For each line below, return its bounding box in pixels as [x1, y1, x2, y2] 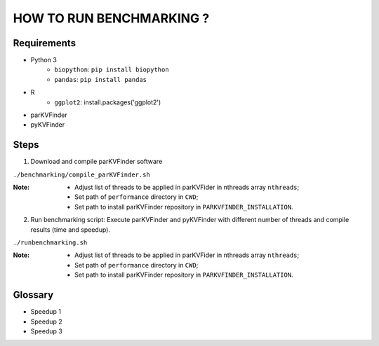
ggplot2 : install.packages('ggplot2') [54, 98, 161, 106]
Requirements [13, 37, 77, 49]
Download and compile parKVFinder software [30, 158, 163, 166]
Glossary [13, 289, 54, 301]
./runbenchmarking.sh [13, 239, 88, 247]
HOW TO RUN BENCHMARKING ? [13, 11, 210, 26]
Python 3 [30, 56, 58, 64]
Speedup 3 [30, 326, 62, 335]
